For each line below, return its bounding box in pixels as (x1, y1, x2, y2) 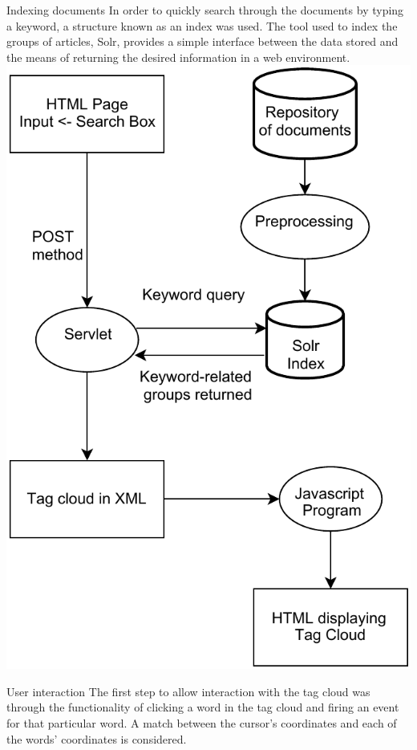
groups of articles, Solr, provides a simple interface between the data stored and (6, 33, 399, 50)
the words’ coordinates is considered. (6, 730, 187, 747)
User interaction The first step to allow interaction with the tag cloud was (6, 683, 370, 699)
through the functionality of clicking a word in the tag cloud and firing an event (6, 699, 399, 715)
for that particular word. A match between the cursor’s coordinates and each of (6, 714, 397, 731)
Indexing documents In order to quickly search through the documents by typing (6, 2, 404, 18)
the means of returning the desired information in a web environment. (6, 48, 350, 65)
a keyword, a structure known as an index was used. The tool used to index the (6, 17, 398, 34)
